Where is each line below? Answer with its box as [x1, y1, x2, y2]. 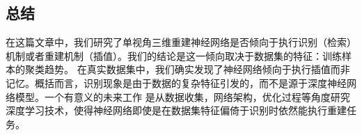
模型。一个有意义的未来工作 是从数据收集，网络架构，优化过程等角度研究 [15, 89, 350, 104]
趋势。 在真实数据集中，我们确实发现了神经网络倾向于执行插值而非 [44, 62, 350, 77]
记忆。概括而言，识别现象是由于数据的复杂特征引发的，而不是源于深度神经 [6, 75, 347, 90]
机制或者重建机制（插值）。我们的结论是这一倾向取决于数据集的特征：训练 [6, 48, 342, 63]
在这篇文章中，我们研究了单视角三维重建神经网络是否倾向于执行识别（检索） [6, 35, 356, 49]
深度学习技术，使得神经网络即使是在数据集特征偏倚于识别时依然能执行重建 [6, 103, 347, 118]
